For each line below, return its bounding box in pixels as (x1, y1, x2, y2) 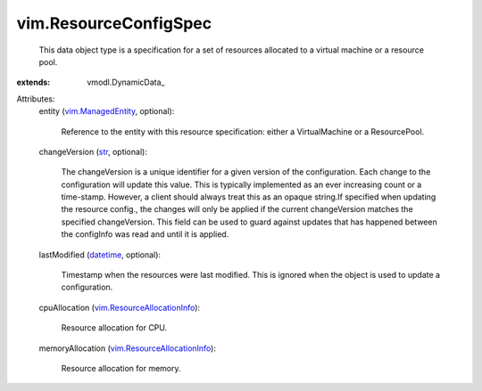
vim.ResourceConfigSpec (16, 13, 212, 33)
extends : (16, 77, 51, 88)
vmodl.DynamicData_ (87, 77, 165, 88)
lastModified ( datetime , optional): (38, 249, 161, 260)
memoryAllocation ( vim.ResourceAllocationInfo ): (38, 343, 216, 354)
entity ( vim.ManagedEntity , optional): (38, 106, 175, 117)
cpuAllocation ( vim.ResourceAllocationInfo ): (38, 302, 201, 313)
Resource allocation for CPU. (61, 322, 168, 333)
